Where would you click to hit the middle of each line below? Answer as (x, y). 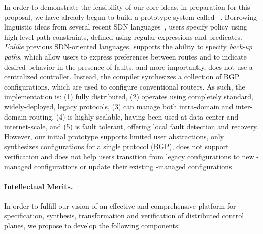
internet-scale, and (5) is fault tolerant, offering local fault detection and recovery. (131, 126)
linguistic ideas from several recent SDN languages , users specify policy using (126, 27)
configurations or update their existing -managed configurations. (134, 166)
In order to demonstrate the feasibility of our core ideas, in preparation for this (127, 7)
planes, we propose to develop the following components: (92, 226)
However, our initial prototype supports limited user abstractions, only (114, 136)
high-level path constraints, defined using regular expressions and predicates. (123, 36)
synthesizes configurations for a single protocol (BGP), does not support (117, 146)
